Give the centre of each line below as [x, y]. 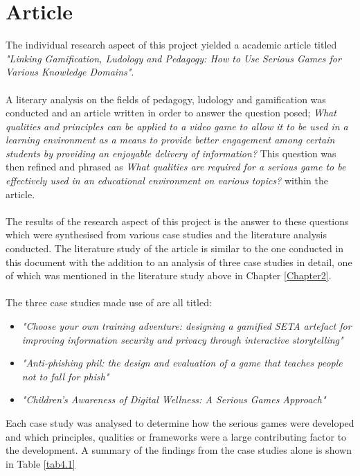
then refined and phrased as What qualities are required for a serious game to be [176, 167]
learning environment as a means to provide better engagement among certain [170, 140]
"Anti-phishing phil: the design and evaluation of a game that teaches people [182, 363]
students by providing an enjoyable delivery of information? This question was [171, 153]
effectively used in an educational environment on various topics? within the [167, 180]
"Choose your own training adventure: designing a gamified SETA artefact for [187, 326]
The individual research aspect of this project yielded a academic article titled [171, 45]
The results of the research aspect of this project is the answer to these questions [177, 221]
